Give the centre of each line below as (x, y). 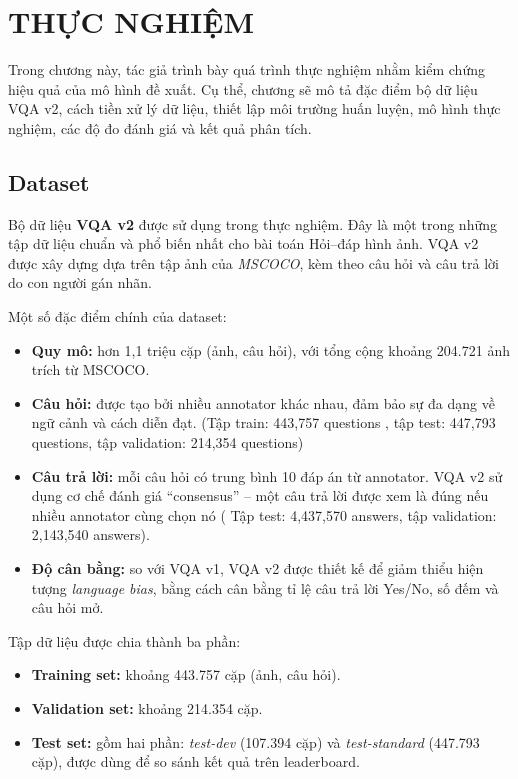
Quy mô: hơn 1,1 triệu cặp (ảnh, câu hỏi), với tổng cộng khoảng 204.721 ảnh (270, 349)
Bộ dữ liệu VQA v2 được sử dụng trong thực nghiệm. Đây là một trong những (252, 223)
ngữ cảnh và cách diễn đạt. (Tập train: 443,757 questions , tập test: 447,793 (263, 422)
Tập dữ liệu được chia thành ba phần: (124, 640)
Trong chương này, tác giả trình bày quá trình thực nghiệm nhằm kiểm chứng (246, 69)
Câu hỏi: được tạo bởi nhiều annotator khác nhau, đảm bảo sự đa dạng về (263, 402)
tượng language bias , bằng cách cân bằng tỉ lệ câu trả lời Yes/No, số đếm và (265, 587)
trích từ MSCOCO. (90, 369)
